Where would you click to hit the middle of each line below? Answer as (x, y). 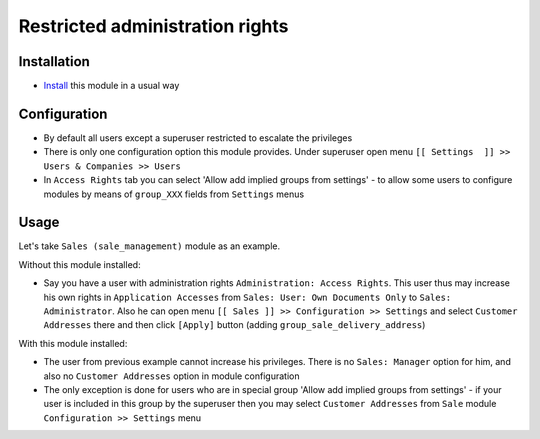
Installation (54, 61)
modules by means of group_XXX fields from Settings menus (174, 194)
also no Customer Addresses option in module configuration (171, 376)
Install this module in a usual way (111, 86)
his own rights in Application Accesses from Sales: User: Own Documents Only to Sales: (247, 297)
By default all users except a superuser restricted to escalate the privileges (198, 137)
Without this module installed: (79, 264)
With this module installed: (73, 343)
